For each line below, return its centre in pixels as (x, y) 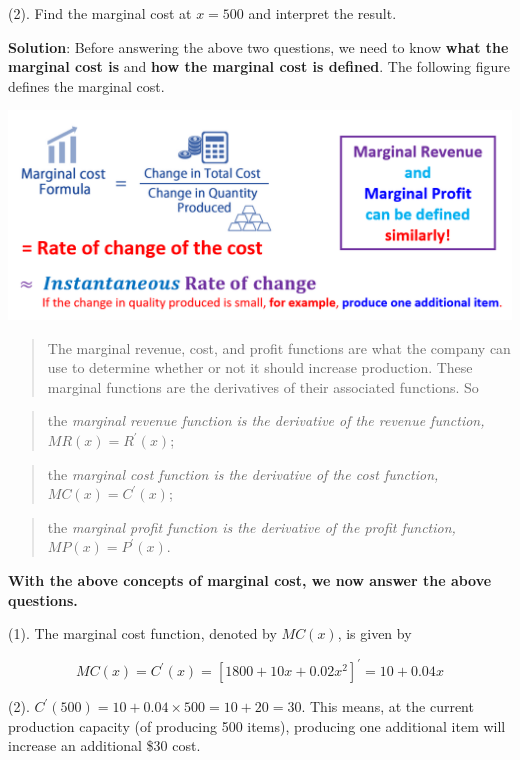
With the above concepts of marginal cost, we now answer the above (250, 579)
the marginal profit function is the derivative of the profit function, (251, 526)
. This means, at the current (387, 706)
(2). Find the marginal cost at (100, 13)
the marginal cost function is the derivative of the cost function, (243, 473)
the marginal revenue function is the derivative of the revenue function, (266, 420)
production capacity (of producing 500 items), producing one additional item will (257, 725)
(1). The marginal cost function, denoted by (142, 633)
